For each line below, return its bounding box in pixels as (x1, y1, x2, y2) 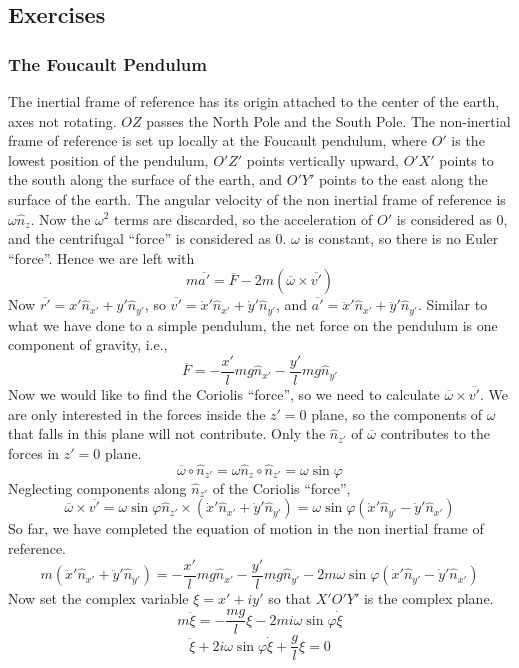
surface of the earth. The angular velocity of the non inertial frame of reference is (8, 188, 506, 209)
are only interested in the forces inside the (8, 403, 266, 424)
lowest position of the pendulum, (8, 149, 209, 170)
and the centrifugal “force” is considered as (8, 228, 271, 249)
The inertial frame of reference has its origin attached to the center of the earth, (8, 91, 500, 111)
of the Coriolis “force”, (212, 477, 351, 498)
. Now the (30, 208, 91, 229)
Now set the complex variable (8, 587, 189, 608)
